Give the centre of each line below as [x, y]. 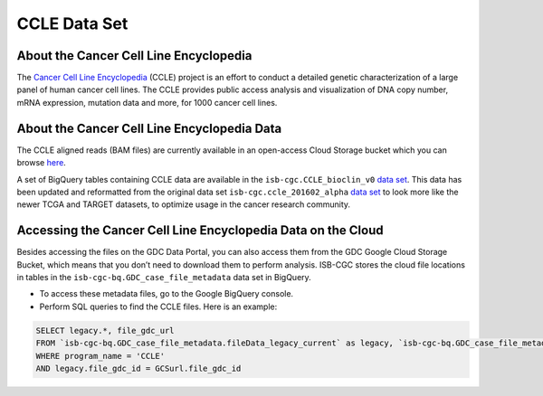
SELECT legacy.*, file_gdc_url [105, 330]
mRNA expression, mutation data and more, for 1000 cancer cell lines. [147, 102]
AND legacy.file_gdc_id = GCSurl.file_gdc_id [138, 368]
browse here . [42, 163]
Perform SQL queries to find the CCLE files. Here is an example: [158, 306]
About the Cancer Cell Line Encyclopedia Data [149, 128]
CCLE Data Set [72, 24]
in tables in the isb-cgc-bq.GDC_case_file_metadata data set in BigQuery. [164, 277]
